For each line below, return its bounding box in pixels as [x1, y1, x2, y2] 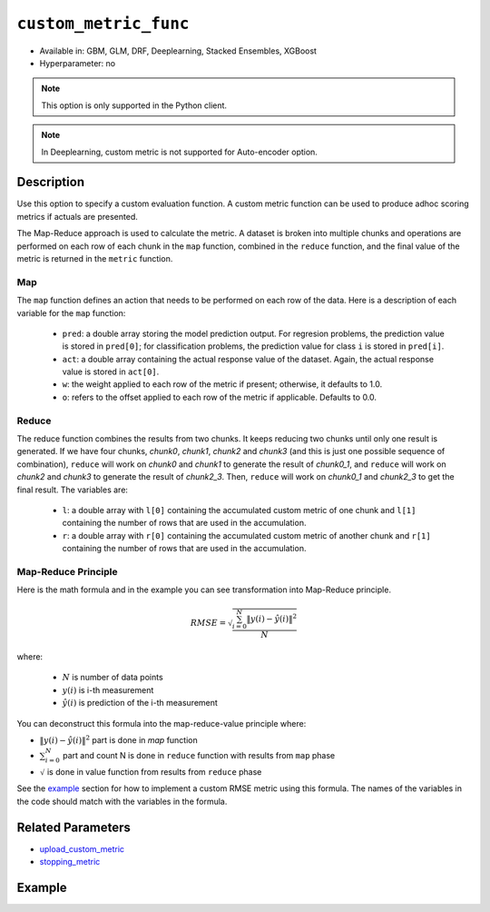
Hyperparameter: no [39, 57, 116, 68]
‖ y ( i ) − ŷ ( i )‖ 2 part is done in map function [39, 734, 199, 746]
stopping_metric [39, 857, 101, 867]
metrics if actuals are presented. [16, 211, 138, 222]
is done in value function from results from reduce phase [46, 767, 262, 778]
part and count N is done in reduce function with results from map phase [62, 750, 336, 761]
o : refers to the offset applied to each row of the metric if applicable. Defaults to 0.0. [62, 392, 377, 402]
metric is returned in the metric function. [16, 253, 173, 263]
